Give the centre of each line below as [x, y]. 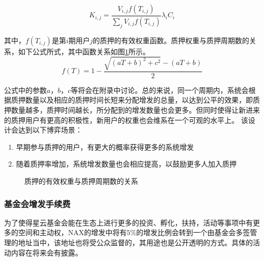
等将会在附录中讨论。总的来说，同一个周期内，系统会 [160, 90]
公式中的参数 [25, 90]
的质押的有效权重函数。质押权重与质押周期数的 [171, 40]
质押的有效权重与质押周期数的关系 [81, 181]
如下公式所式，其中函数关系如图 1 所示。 [84, 51]
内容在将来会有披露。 [46, 252]
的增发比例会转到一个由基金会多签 [193, 232]
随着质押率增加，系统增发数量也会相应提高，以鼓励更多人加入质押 [126, 164]
